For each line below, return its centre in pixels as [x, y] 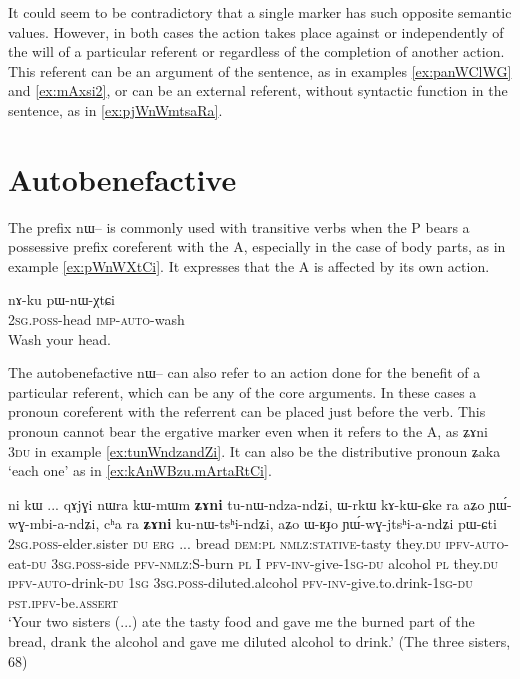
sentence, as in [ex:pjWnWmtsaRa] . [115, 109]
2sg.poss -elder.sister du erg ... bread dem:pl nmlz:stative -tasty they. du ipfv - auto [256, 543]
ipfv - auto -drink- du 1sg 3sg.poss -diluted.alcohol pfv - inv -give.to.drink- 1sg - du [240, 582]
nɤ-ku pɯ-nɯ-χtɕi [61, 299]
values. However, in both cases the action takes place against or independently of [256, 31]
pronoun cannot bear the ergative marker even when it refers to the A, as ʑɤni [248, 431]
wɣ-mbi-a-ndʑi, [54, 523]
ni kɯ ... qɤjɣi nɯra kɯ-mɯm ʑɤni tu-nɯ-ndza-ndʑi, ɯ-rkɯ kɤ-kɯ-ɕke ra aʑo [246, 503]
